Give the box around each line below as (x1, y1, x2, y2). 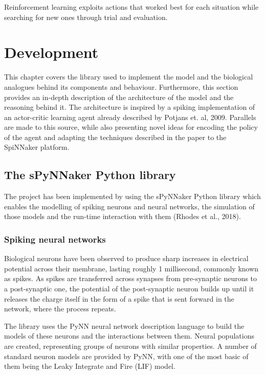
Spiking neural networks (4, 232, 106, 245)
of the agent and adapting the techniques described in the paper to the (4, 131, 227, 142)
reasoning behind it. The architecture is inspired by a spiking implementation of (4, 102, 255, 112)
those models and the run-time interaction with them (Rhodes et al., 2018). (4, 211, 241, 222)
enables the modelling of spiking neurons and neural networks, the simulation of (4, 201, 255, 211)
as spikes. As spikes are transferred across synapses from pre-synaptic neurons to (4, 273, 257, 284)
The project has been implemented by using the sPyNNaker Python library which (4, 191, 261, 202)
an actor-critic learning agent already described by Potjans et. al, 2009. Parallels (4, 111, 256, 122)
